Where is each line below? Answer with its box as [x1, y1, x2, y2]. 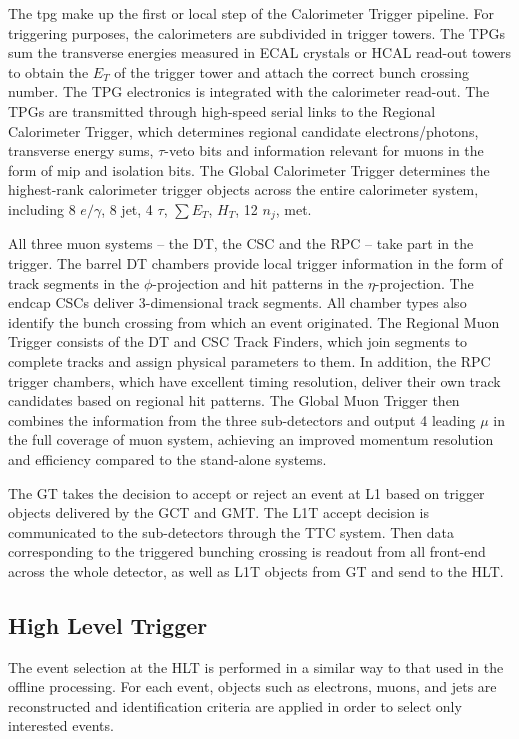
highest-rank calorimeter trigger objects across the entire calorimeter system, [8, 179, 479, 200]
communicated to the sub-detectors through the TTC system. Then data [8, 521, 455, 542]
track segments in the [8, 272, 140, 293]
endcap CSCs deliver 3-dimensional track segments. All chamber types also [8, 292, 467, 313]
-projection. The [374, 272, 474, 293]
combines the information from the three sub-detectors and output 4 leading [8, 409, 476, 430]
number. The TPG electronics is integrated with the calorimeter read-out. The [8, 81, 490, 102]
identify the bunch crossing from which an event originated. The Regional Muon [8, 311, 500, 332]
